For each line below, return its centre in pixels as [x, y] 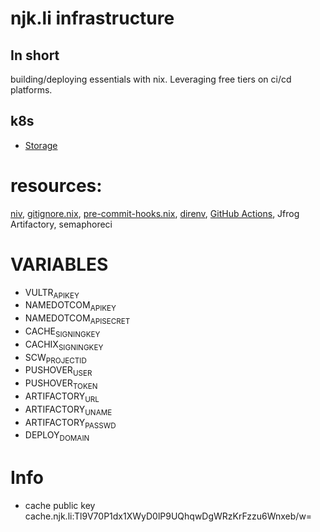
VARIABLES [59, 264]
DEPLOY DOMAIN [57, 436]
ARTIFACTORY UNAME [68, 410]
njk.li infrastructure [92, 18]
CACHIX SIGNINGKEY [64, 345]
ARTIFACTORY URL [62, 397]
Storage [41, 145]
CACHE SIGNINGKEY [62, 332]
